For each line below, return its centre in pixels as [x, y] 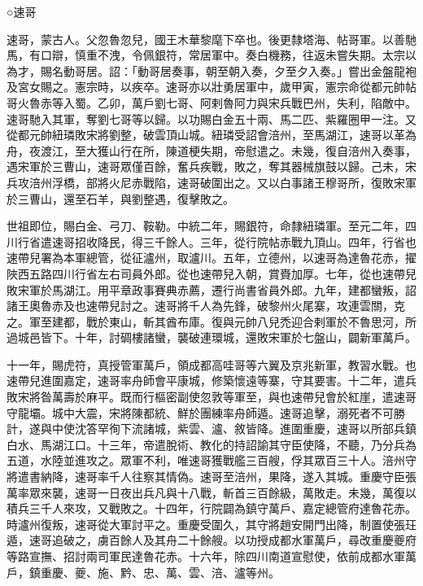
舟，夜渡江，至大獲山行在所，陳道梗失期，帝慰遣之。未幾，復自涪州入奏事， [211, 150]
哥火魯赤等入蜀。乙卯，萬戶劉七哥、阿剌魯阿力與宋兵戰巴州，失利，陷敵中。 [211, 102]
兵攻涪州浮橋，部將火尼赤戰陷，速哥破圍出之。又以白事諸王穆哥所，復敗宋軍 [211, 182]
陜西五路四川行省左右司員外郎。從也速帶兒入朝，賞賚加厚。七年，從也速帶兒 [211, 273]
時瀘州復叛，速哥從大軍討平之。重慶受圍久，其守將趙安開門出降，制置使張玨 [211, 524]
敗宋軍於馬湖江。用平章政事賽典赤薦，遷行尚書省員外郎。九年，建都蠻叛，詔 [211, 289]
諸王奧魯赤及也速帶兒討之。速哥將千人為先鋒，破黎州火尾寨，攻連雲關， [200, 306]
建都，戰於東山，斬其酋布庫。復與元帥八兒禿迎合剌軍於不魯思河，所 [234, 321]
